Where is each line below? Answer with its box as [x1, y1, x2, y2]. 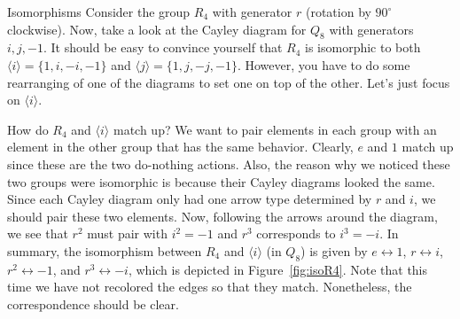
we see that [7, 224, 68, 243]
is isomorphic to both [305, 38, 421, 57]
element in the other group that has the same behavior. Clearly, [7, 137, 354, 156]
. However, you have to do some [237, 55, 410, 74]
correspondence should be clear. [7, 294, 179, 313]
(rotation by [305, 3, 371, 20]
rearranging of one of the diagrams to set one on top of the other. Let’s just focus [7, 73, 450, 91]
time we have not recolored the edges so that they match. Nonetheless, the [7, 277, 412, 296]
